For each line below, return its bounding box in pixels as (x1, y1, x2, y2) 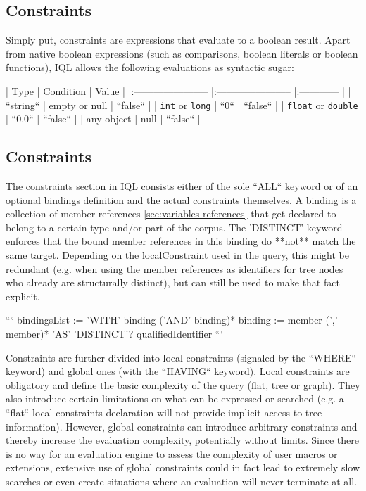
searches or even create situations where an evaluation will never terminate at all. (6, 473, 358, 488)
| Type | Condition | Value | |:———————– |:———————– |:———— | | (6, 83, 351, 98)
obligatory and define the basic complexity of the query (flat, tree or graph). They (6, 377, 360, 392)
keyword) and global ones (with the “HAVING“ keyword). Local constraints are (6, 364, 350, 378)
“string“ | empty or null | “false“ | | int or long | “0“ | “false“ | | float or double (6, 97, 358, 112)
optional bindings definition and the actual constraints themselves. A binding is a (6, 192, 357, 207)
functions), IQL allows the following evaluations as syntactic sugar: (6, 60, 294, 75)
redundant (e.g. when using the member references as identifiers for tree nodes (6, 261, 343, 276)
